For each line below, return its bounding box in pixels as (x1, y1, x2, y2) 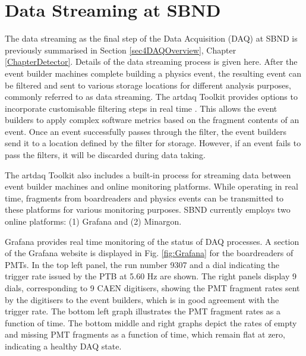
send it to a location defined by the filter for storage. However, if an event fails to (5, 137, 301, 149)
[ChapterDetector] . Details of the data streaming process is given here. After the (5, 55, 298, 68)
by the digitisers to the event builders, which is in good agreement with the (5, 293, 279, 305)
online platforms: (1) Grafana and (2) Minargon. (5, 215, 182, 228)
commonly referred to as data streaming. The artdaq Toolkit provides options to (5, 90, 298, 103)
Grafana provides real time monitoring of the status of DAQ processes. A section (5, 235, 299, 247)
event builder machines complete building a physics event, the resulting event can (5, 67, 301, 79)
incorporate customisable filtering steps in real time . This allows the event (5, 102, 277, 114)
